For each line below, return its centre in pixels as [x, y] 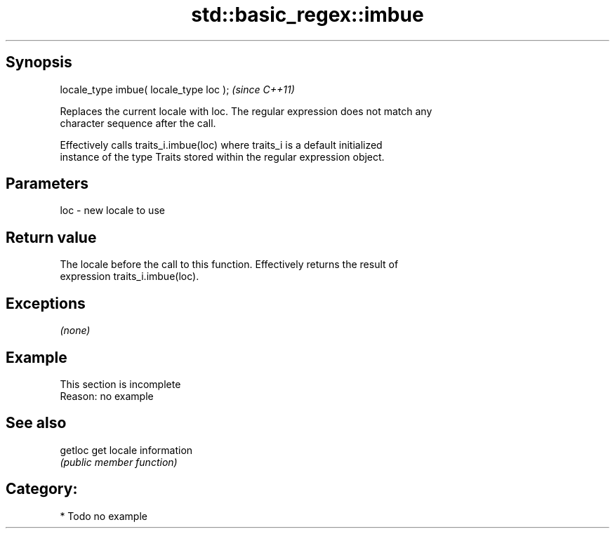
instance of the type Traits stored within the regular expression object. [222, 156]
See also [36, 423]
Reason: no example [107, 396]
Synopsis [39, 62]
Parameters [47, 184]
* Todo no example [104, 516]
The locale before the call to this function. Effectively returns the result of [229, 265]
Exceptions [46, 303]
